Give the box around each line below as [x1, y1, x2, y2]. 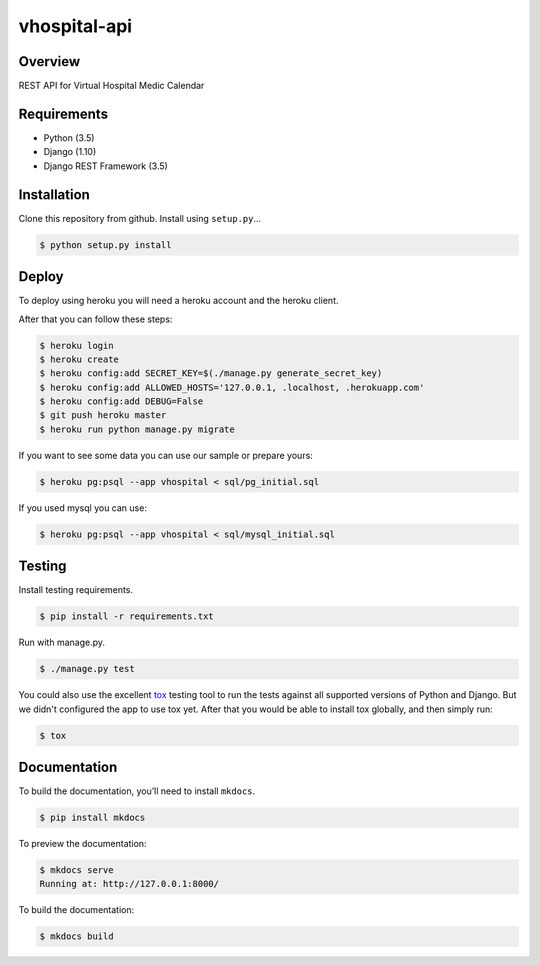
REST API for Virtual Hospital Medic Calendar [18, 80, 205, 92]
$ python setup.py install [39, 239, 172, 250]
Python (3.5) [43, 131, 95, 144]
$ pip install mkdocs [39, 812, 146, 824]
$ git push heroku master [39, 410, 167, 421]
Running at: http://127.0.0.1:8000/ [39, 878, 220, 890]
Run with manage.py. [18, 636, 105, 649]
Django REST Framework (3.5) [43, 160, 169, 172]
